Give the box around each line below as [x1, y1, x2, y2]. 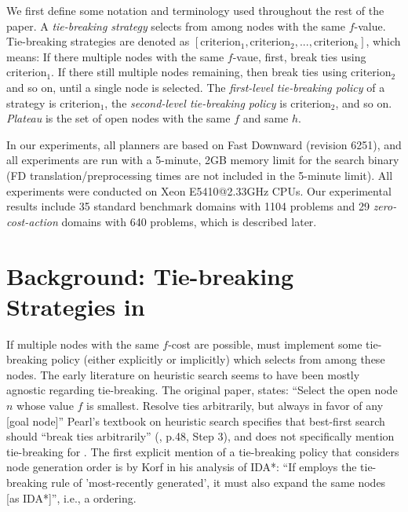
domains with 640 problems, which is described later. [61, 213, 317, 229]
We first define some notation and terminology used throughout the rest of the [6, 2, 384, 18]
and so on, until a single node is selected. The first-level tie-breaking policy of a [6, 79, 385, 95]
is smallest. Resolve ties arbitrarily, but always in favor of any [86, 397, 384, 413]
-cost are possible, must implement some [168, 335, 362, 352]
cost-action [6, 213, 58, 229]
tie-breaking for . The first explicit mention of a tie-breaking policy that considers [6, 443, 399, 459]
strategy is [6, 94, 56, 111]
